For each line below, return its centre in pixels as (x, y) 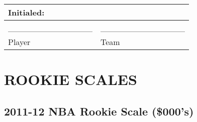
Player (19, 42)
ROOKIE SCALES (71, 79)
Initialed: (26, 12)
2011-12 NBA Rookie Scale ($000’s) (99, 111)
